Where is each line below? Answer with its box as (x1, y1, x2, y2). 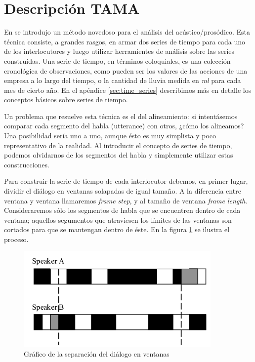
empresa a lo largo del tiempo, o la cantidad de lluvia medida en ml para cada (4, 75, 241, 85)
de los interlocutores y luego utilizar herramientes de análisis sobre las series (4, 46, 235, 56)
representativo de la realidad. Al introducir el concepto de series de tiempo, (4, 140, 232, 150)
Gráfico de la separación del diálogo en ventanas (24, 349, 170, 359)
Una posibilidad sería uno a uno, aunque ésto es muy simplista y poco (4, 130, 216, 141)
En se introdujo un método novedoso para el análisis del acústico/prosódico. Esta (4, 27, 251, 37)
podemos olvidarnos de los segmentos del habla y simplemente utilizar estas (4, 150, 233, 160)
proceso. (4, 234, 29, 244)
